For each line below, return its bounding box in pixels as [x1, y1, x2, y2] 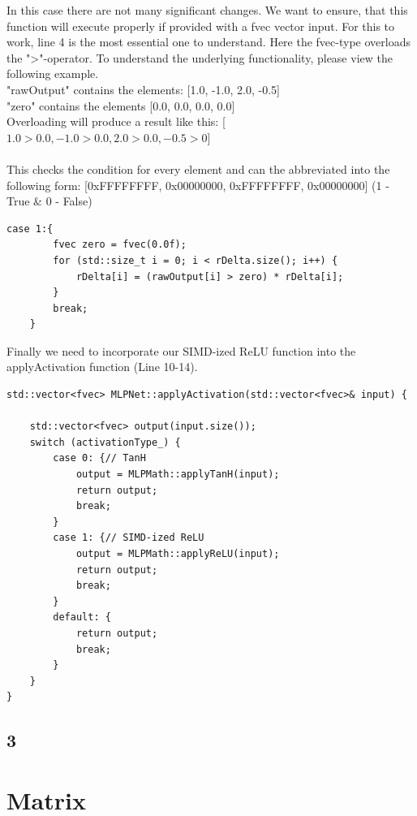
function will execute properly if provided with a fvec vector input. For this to [6, 17, 395, 34]
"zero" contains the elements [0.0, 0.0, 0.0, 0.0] [6, 97, 235, 114]
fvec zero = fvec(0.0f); [53, 239, 187, 251]
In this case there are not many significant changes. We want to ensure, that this [6, 2, 408, 18]
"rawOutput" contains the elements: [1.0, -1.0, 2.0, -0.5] [6, 80, 280, 97]
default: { [53, 611, 111, 624]
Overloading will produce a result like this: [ [6, 113, 226, 130]
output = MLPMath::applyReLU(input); [75, 548, 280, 559]
